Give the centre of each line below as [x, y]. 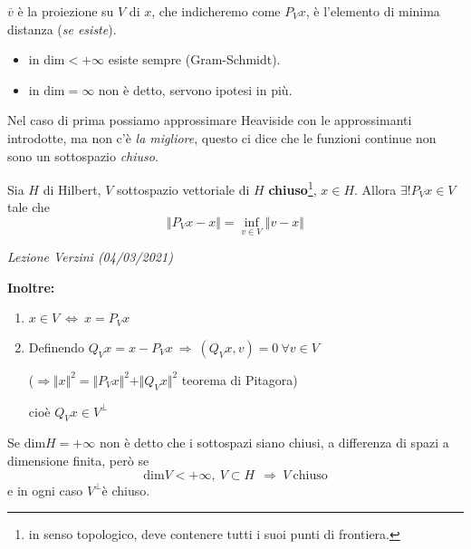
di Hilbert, [72, 189]
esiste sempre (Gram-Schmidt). [194, 59]
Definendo [57, 347]
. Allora [375, 189]
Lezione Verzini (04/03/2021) [90, 257]
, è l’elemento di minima [373, 11]
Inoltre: [31, 287]
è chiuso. [126, 490]
